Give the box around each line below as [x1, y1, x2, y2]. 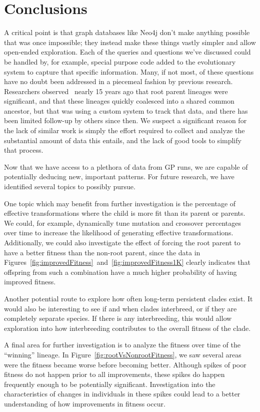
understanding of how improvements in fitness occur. [4, 398, 165, 408]
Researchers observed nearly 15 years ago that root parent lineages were [4, 86, 228, 96]
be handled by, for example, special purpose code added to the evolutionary [4, 56, 236, 67]
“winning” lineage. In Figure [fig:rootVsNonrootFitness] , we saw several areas [4, 349, 241, 359]
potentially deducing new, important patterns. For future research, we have [4, 171, 234, 182]
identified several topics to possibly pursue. [4, 181, 135, 192]
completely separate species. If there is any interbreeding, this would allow [4, 313, 232, 323]
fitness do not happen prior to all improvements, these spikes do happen [4, 369, 225, 379]
